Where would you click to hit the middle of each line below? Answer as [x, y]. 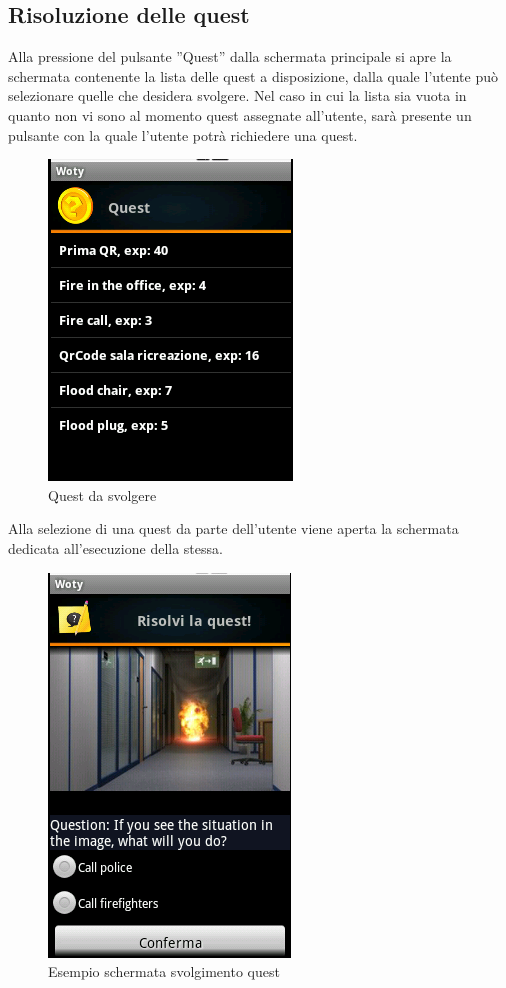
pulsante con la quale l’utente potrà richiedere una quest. [183, 134]
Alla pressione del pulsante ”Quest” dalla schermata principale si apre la [230, 56]
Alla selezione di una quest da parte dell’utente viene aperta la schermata [233, 528]
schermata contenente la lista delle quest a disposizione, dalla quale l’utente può [253, 75]
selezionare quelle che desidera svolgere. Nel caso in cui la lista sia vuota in [237, 95]
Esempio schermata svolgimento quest [164, 971]
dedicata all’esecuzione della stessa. [115, 547]
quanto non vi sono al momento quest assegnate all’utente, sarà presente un [240, 114]
